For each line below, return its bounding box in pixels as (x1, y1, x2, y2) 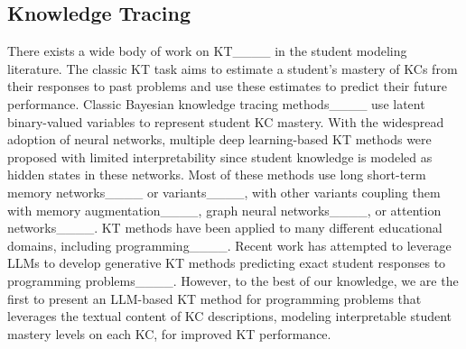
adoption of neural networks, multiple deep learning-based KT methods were (7, 130, 432, 149)
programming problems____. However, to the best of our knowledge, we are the (7, 271, 459, 289)
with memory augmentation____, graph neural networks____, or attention (7, 200, 442, 219)
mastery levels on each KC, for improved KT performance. (7, 324, 331, 343)
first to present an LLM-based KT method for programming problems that (7, 289, 422, 308)
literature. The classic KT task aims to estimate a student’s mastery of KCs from (7, 59, 458, 78)
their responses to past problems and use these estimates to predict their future (7, 77, 448, 96)
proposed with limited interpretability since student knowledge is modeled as (7, 147, 433, 166)
